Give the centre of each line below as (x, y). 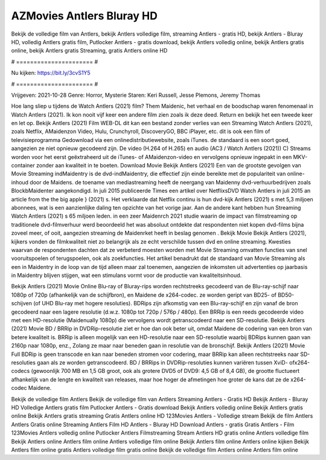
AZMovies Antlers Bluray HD (85, 16)
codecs (21, 371)
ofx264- (299, 362)
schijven (22, 303)
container (23, 166)
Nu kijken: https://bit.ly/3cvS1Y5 (51, 73)
